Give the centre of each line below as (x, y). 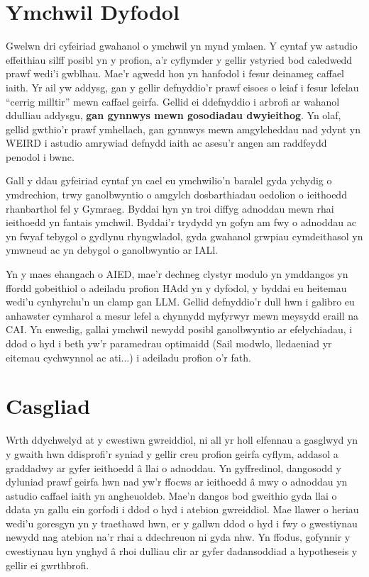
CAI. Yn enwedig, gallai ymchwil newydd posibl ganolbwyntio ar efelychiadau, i (179, 329)
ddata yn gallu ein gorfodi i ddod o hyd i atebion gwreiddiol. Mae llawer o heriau (182, 509)
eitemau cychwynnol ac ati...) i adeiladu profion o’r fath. (128, 357)
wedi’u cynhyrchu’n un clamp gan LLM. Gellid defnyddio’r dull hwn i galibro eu (180, 302)
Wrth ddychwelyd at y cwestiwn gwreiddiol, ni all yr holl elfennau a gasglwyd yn (182, 440)
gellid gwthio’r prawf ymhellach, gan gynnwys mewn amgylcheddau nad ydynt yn (183, 129)
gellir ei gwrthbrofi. (48, 565)
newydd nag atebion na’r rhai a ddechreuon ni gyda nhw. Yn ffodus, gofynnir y (178, 537)
